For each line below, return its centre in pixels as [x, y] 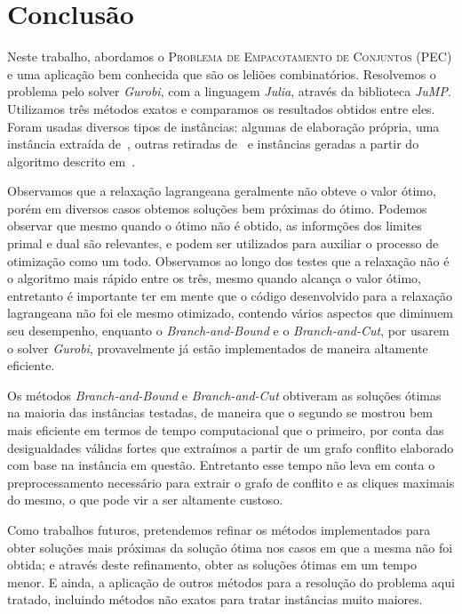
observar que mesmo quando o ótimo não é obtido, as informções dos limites [215, 226]
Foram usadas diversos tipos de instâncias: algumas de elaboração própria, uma [223, 126]
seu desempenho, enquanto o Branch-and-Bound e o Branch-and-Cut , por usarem [228, 331]
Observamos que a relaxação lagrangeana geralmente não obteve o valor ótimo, [222, 191]
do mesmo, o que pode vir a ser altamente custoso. [145, 500]
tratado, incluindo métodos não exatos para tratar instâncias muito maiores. [215, 599]
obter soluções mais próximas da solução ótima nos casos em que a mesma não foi [230, 547]
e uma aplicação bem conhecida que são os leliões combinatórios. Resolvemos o [222, 73]
